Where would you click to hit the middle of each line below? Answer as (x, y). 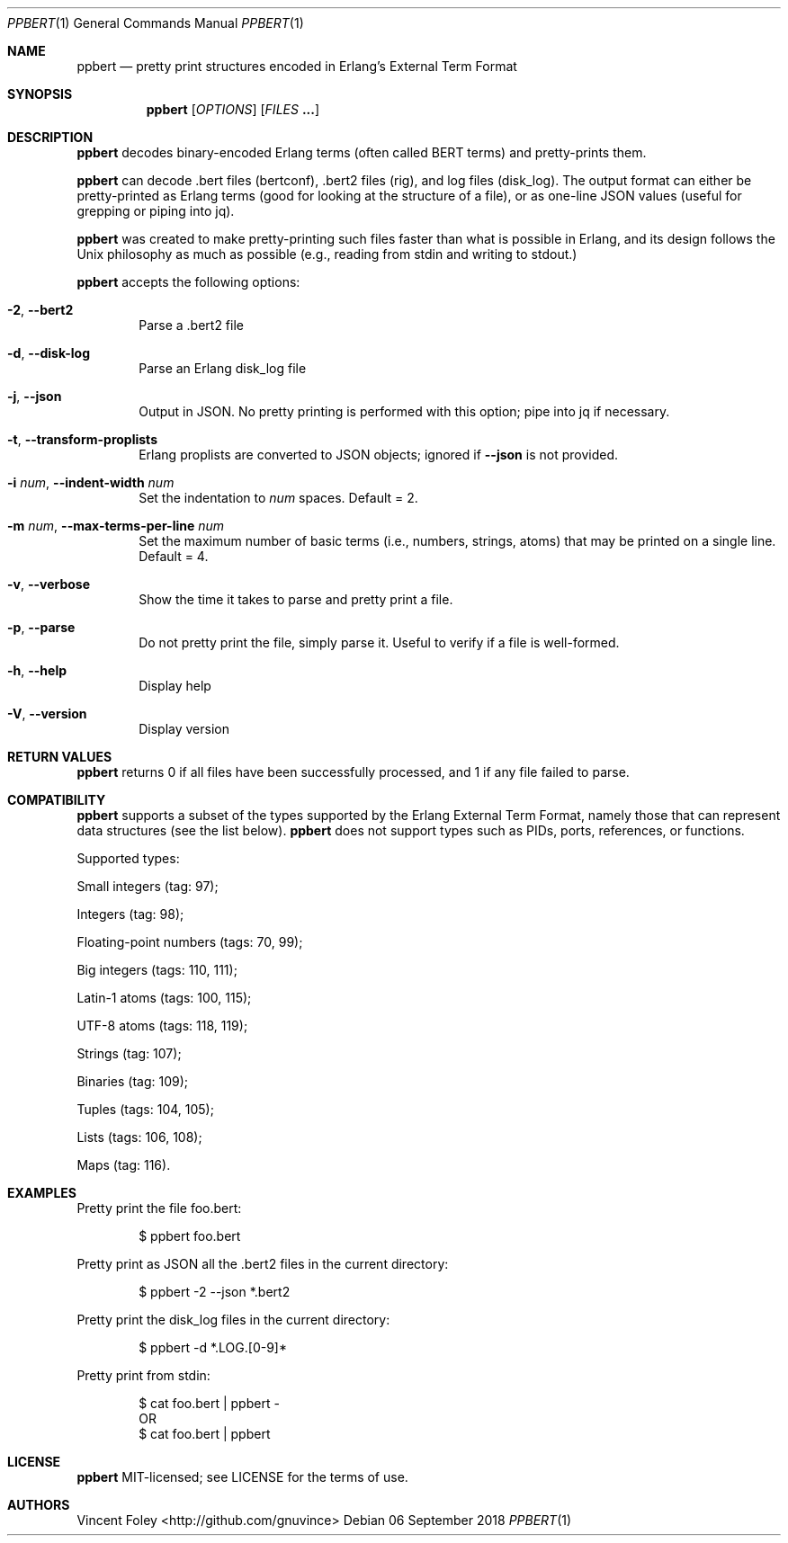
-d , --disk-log (49, 353)
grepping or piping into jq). (156, 211)
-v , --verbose (49, 584)
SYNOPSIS (40, 94)
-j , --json (35, 396)
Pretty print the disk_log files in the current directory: (233, 1320)
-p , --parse (41, 627)
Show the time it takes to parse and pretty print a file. (296, 599)
